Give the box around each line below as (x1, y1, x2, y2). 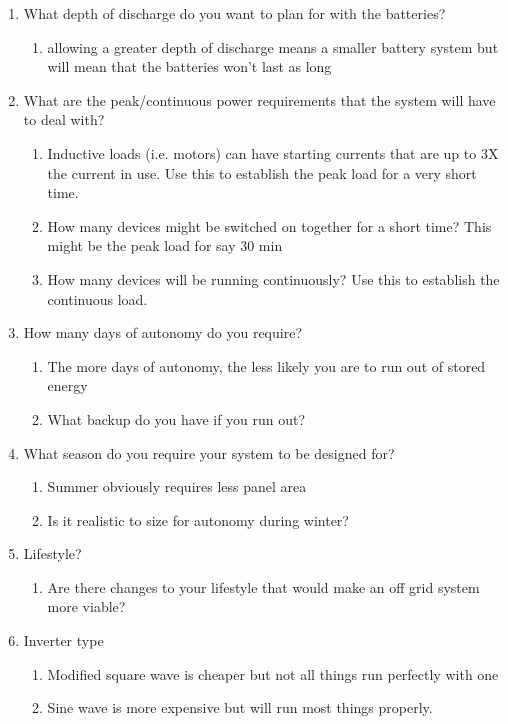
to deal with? (23, 109, 105, 130)
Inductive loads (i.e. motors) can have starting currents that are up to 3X (47, 142, 499, 163)
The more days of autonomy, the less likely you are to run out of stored (47, 355, 486, 376)
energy (47, 375, 88, 396)
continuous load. (47, 288, 148, 309)
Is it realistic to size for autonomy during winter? (47, 509, 349, 530)
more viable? (47, 596, 126, 617)
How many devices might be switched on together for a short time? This (47, 215, 492, 236)
